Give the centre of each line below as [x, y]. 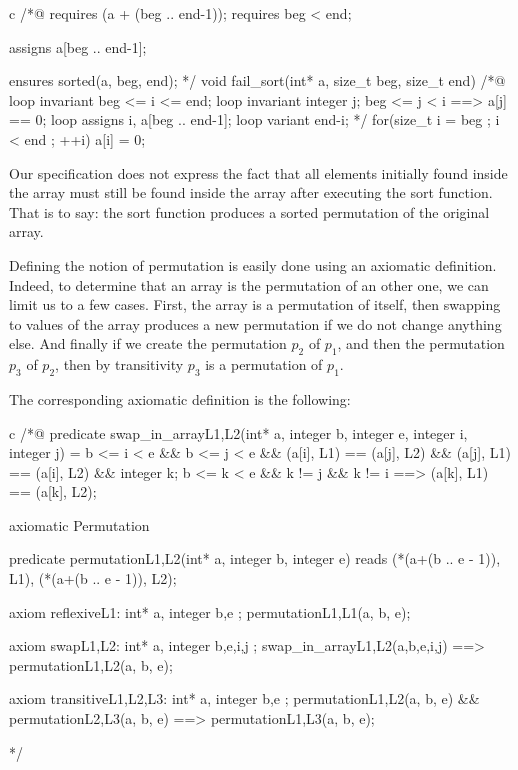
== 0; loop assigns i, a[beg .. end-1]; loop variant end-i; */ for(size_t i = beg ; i [254, 119]
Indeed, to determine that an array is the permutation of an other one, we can [249, 284]
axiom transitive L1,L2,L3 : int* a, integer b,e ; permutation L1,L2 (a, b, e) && [244, 698]
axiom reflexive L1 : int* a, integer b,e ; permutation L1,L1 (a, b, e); [210, 611]
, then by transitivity [119, 364]
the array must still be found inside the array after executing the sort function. [251, 192]
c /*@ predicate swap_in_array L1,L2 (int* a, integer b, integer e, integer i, [238, 432]
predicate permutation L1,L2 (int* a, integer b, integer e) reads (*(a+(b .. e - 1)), [255, 558]
